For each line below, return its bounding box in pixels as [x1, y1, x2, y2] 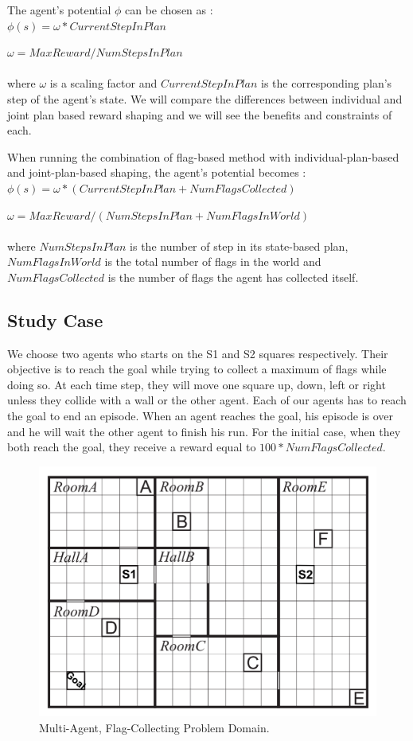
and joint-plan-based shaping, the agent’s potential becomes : [7, 164, 306, 181]
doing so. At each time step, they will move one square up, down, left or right [7, 376, 386, 392]
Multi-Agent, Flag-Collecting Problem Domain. [39, 719, 270, 735]
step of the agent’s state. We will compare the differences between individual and [7, 90, 403, 107]
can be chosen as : [125, 2, 213, 18]
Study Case [7, 307, 103, 332]
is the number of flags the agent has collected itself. [107, 268, 359, 285]
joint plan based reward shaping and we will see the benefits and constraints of [7, 106, 392, 123]
